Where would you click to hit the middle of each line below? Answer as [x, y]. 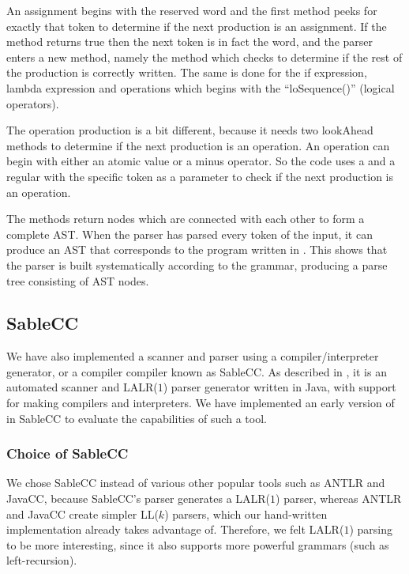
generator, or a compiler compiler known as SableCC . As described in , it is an [197, 371]
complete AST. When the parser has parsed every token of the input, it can [189, 234]
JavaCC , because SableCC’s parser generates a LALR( [139, 498]
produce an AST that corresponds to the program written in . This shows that [197, 249]
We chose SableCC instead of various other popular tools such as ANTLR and [196, 483]
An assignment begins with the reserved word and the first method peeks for [192, 10]
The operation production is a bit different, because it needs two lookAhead [190, 130]
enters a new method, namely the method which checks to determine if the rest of [204, 57]
